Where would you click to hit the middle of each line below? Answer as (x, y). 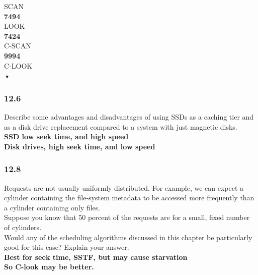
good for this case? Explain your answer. (67, 247)
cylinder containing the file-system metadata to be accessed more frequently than (129, 198)
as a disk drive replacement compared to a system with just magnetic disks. (121, 126)
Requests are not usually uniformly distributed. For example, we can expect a (124, 187)
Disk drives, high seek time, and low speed (80, 146)
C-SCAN (18, 46)
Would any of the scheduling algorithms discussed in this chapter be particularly (128, 237)
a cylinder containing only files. (52, 207)
